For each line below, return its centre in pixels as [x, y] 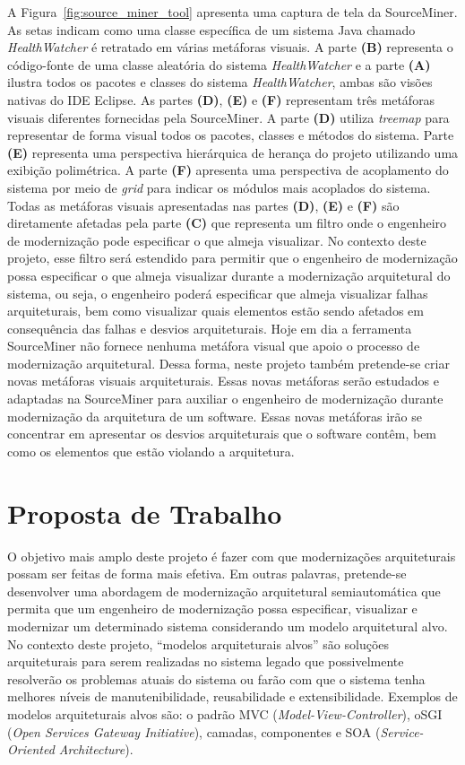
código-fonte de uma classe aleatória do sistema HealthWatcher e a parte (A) [219, 64]
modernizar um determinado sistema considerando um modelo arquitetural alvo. [228, 626]
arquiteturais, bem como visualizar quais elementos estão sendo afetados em [215, 311]
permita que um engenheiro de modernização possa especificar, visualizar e [212, 609]
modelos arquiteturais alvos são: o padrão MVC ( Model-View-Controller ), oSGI [225, 713]
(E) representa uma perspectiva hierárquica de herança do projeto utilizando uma [233, 152]
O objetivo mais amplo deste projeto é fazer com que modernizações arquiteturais [232, 556]
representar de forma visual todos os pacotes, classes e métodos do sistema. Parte [231, 135]
